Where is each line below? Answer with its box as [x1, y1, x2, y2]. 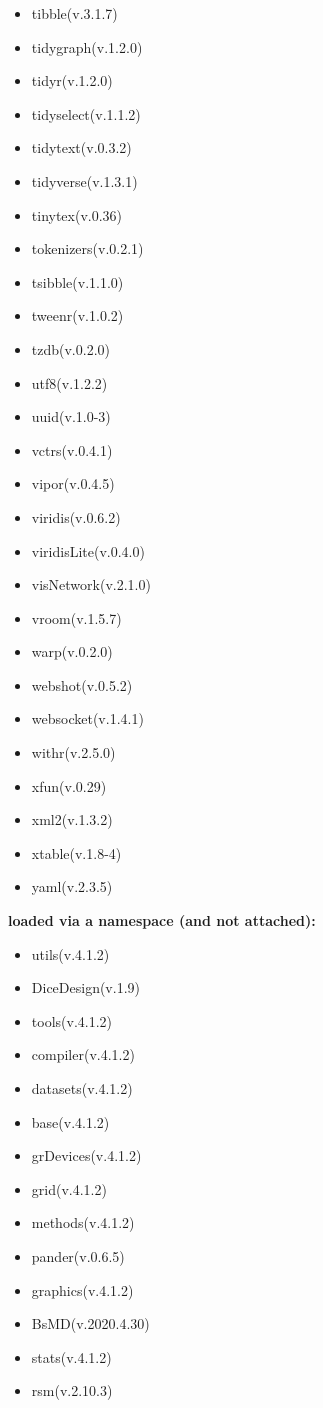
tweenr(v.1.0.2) [31, 305, 124, 326]
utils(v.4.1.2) [31, 943, 110, 964]
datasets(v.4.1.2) [31, 1078, 133, 1098]
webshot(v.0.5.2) [31, 674, 133, 695]
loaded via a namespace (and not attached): [8, 910, 316, 931]
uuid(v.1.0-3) [31, 406, 111, 427]
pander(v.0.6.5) [31, 1245, 125, 1266]
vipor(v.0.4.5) [31, 473, 115, 494]
